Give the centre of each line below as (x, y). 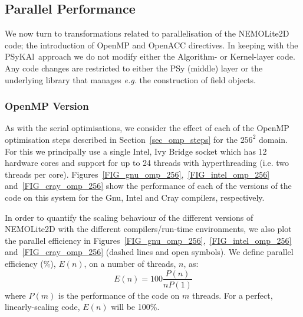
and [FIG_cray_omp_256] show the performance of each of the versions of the (148, 186)
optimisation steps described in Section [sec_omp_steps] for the (121, 139)
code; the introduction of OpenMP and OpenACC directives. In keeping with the (151, 45)
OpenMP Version (47, 106)
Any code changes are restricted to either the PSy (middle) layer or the (134, 68)
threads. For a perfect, (233, 295)
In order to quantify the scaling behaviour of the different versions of (129, 217)
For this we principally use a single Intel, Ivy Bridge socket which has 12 (136, 151)
